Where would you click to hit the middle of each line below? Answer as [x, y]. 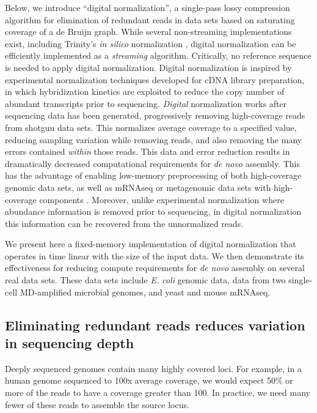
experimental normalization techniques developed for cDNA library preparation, [155, 79]
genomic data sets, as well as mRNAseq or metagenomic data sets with [138, 187]
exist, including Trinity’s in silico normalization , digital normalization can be [151, 43]
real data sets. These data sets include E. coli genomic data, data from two [145, 280]
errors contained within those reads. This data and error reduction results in [148, 151]
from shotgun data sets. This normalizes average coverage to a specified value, [151, 127]
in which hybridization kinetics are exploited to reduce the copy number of [145, 91]
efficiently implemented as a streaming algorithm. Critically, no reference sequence [158, 55]
